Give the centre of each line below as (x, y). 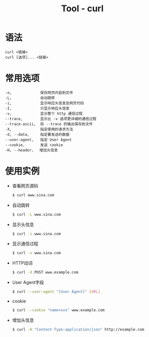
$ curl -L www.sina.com (37, 214)
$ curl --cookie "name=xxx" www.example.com (58, 310)
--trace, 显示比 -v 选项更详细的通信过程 (51, 119)
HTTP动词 (22, 263)
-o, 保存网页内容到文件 (39, 92)
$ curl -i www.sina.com (37, 234)
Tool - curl (82, 9)
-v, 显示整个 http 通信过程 (44, 114)
